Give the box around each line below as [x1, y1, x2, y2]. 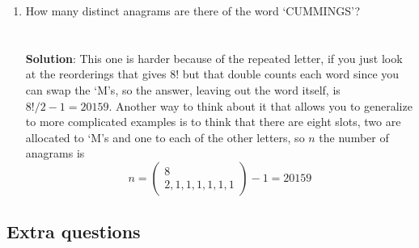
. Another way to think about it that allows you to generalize [108, 97, 413, 114]
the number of [319, 128, 389, 145]
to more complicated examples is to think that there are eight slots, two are [25, 113, 401, 130]
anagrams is [25, 145, 85, 162]
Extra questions [6, 219, 141, 244]
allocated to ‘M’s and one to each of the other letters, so [25, 128, 305, 145]
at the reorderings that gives [25, 65, 167, 82]
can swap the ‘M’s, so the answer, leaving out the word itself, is [25, 81, 341, 98]
